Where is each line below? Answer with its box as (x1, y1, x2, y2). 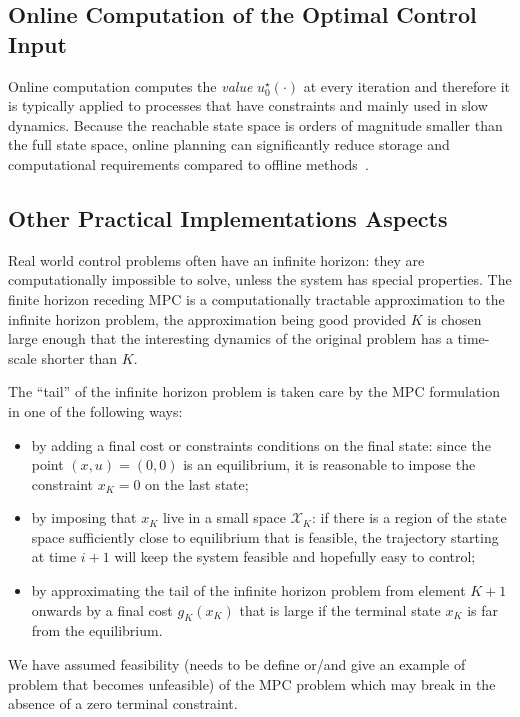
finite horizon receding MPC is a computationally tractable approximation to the (8, 288, 505, 309)
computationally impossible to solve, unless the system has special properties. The (8, 269, 512, 290)
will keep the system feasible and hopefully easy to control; (114, 546, 476, 567)
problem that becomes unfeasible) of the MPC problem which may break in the (8, 673, 496, 694)
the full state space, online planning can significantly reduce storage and (8, 134, 450, 155)
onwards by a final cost (31, 599, 173, 620)
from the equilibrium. (31, 620, 163, 641)
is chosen (427, 308, 482, 329)
